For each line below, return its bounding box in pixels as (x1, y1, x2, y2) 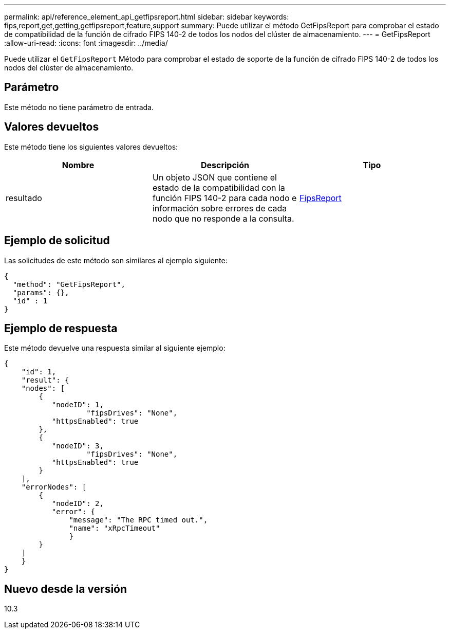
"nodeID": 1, (51, 401, 104, 409)
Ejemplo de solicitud (4, 234, 110, 247)
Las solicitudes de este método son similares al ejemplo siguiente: (4, 256, 228, 265)
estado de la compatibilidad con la (152, 182, 285, 193)
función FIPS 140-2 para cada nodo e (152, 192, 297, 203)
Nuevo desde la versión (4, 582, 127, 595)
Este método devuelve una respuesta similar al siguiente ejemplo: (4, 343, 226, 353)
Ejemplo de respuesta (4, 321, 118, 335)
